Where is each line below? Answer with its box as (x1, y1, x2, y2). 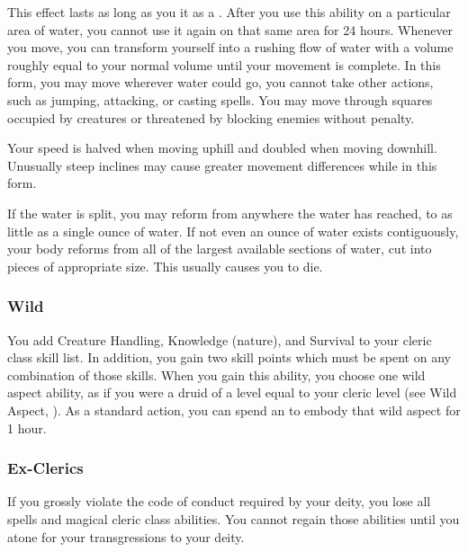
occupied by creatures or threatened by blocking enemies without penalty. (7, 108, 415, 127)
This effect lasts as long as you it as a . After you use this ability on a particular (7, 3, 451, 21)
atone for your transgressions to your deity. (7, 527, 245, 546)
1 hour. (7, 418, 47, 437)
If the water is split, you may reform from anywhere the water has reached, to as (7, 203, 453, 222)
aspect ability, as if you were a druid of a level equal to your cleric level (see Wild (7, 383, 457, 402)
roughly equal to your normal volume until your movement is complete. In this (7, 55, 441, 74)
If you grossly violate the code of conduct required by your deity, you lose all (7, 492, 431, 511)
